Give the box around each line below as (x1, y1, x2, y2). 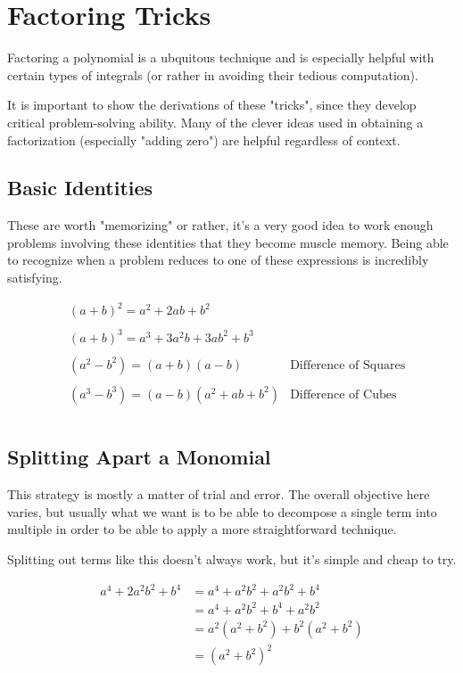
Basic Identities (7, 174, 153, 201)
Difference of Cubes (290, 388, 397, 401)
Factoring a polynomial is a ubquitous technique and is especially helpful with (7, 48, 434, 67)
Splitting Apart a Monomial (7, 443, 271, 471)
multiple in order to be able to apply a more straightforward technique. (7, 520, 397, 538)
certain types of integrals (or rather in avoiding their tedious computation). (7, 65, 418, 84)
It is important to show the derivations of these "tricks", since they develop (7, 95, 417, 114)
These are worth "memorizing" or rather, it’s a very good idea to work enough (7, 216, 434, 234)
